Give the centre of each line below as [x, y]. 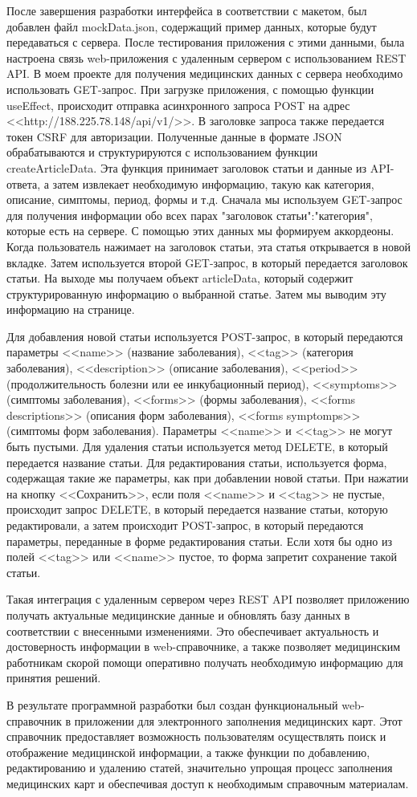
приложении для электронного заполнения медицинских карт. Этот [238, 720]
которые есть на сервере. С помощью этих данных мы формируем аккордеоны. [200, 231]
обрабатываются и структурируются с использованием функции [162, 152]
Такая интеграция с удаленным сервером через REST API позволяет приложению [208, 599]
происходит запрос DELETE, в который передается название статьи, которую [197, 509]
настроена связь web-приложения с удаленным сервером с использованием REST [206, 57]
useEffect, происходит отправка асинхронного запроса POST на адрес [178, 105]
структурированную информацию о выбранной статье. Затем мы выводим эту [196, 293]
